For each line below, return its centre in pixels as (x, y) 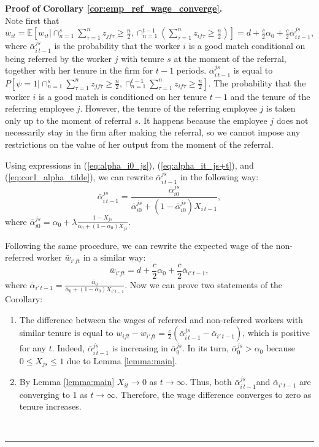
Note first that (32, 20)
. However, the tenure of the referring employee (168, 108)
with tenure (143, 58)
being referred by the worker (59, 58)
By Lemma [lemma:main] (67, 382)
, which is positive (276, 333)
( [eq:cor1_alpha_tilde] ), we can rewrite (79, 177)
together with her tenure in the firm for (79, 70)
